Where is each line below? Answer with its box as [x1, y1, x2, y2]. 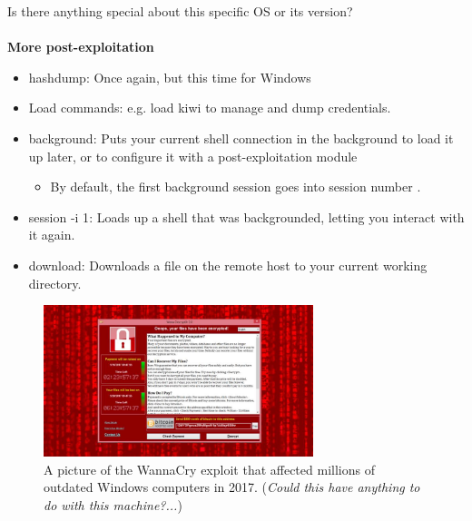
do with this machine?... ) [44, 495, 182, 514]
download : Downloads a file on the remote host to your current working [28, 255, 428, 274]
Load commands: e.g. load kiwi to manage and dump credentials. [28, 98, 391, 117]
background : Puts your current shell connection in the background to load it [28, 128, 454, 147]
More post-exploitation [7, 37, 154, 56]
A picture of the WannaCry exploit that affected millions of [44, 459, 375, 478]
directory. [28, 273, 82, 292]
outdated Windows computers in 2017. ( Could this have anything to [44, 477, 420, 496]
